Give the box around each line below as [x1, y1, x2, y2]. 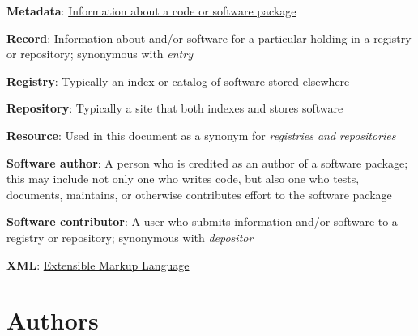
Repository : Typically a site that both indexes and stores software [6, 100, 343, 117]
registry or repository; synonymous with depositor [6, 228, 254, 245]
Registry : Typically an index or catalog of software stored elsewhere [6, 72, 350, 89]
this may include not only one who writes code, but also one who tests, [6, 170, 360, 187]
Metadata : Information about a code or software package [6, 2, 296, 19]
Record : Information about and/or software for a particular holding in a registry [6, 29, 412, 46]
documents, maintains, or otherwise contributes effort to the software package [6, 185, 392, 202]
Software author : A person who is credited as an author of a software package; [6, 154, 408, 171]
